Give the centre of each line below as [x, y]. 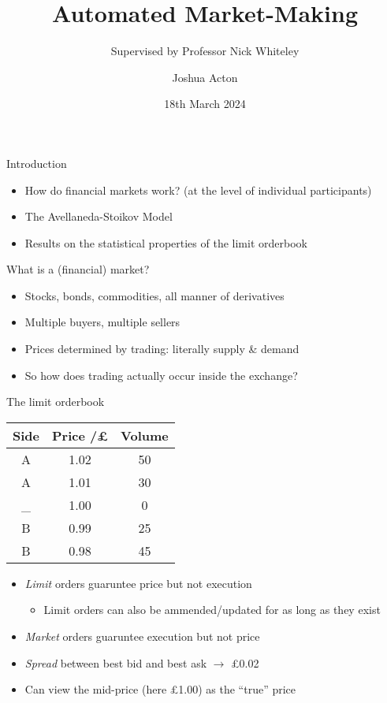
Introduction [37, 163]
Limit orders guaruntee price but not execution [138, 583]
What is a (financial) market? [78, 269]
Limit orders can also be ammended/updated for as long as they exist [212, 610]
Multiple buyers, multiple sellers [102, 322]
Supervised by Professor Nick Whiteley [205, 51]
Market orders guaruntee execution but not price [142, 636]
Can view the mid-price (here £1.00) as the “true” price [160, 689]
